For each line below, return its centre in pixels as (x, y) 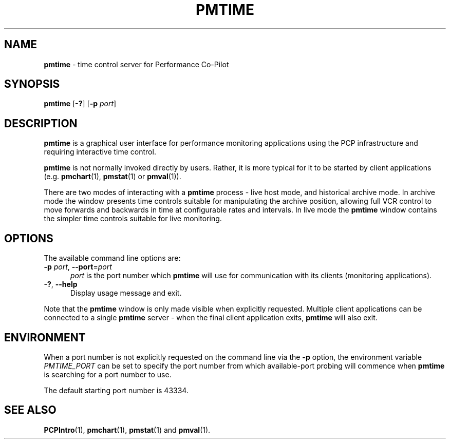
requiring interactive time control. (100, 152)
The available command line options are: (112, 258)
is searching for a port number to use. (108, 374)
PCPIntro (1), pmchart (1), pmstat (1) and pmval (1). (127, 430)
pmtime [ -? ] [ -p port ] (80, 104)
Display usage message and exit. (126, 293)
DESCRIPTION (41, 123)
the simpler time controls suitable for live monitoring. (133, 219)
